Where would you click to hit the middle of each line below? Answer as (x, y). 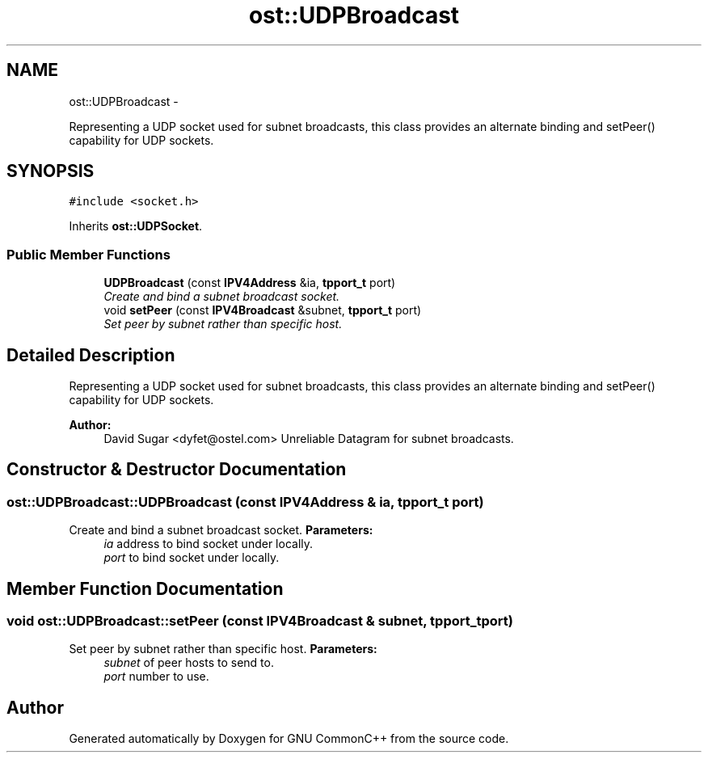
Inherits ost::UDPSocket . (136, 226)
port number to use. (156, 677)
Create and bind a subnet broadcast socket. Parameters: (221, 530)
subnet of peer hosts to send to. (189, 663)
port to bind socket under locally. (192, 558)
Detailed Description (91, 355)
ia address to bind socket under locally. (209, 544)
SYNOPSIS (51, 171)
